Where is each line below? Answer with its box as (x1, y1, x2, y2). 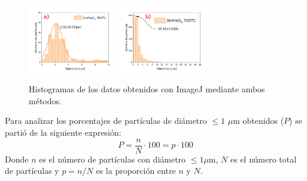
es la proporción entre (96, 164, 176, 177)
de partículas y (5, 164, 59, 177)
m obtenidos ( (233, 114, 284, 127)
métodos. (29, 94, 62, 107)
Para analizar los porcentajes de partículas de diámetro (5, 114, 207, 127)
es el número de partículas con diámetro (39, 152, 186, 165)
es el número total (230, 152, 297, 165)
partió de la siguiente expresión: (5, 126, 121, 138)
